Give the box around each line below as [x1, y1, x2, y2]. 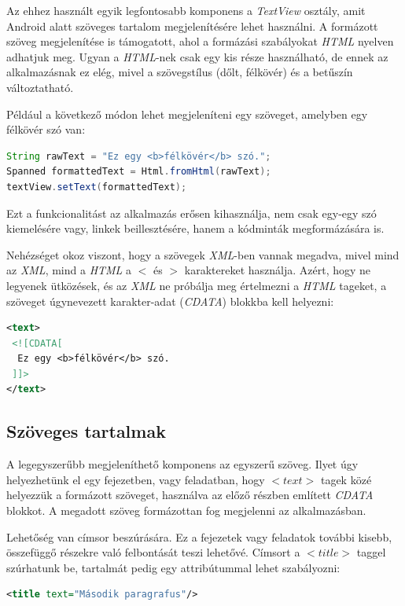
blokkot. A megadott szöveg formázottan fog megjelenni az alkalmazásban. [6, 502, 366, 519]
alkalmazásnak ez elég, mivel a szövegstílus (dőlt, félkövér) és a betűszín [6, 64, 353, 80]
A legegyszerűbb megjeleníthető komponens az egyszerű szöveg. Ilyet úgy [6, 456, 359, 472]
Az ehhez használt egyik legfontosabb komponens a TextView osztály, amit [6, 2, 366, 18]
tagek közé [320, 471, 372, 487]
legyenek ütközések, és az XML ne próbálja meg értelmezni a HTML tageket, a [6, 277, 387, 293]
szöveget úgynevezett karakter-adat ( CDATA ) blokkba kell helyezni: [6, 292, 334, 309]
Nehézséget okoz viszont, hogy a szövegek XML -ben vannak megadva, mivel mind [6, 246, 399, 263]
